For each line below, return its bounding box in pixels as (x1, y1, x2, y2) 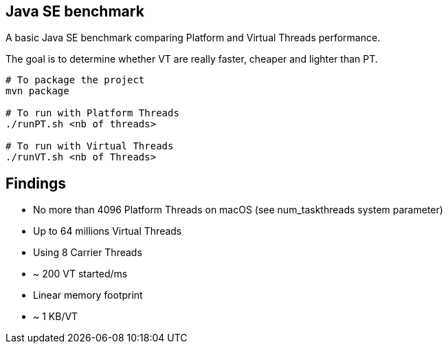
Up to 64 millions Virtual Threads (33, 225, 182, 237)
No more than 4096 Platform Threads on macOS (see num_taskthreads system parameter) (33, 204, 443, 216)
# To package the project (5, 74, 145, 86)
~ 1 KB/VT (33, 310, 78, 323)
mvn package (5, 85, 69, 97)
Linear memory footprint (33, 289, 143, 302)
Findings (5, 174, 67, 192)
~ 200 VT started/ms (33, 268, 128, 280)
